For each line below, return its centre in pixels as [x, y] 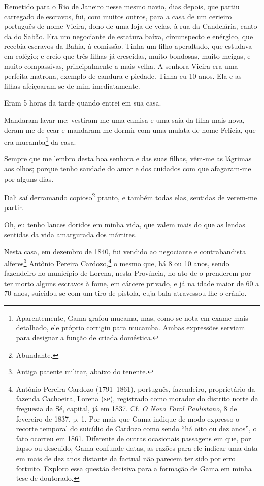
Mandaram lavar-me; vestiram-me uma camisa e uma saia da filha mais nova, [124, 119]
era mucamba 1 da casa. [40, 141]
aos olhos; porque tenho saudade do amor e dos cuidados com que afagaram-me [128, 168]
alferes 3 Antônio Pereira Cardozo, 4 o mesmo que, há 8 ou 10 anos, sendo [117, 262]
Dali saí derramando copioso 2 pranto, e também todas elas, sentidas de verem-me [131, 197]
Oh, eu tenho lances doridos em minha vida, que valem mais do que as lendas [125, 224]
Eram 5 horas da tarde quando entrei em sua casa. [83, 103]
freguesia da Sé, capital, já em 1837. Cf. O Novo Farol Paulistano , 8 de [126, 408]
